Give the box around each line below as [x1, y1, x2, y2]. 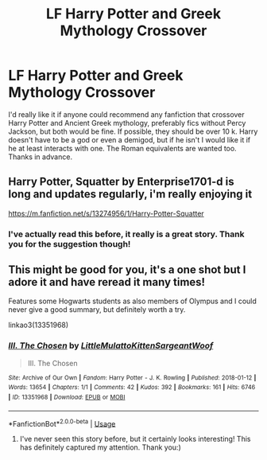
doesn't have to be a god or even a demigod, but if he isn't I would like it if [8, 134, 251, 144]
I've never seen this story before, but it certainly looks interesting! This [19, 435, 251, 444]
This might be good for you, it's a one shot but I [8, 263, 246, 277]
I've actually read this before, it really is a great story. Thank [8, 228, 245, 240]
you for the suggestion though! [8, 238, 131, 249]
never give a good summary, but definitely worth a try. [8, 305, 186, 314]
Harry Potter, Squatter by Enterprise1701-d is [8, 175, 234, 189]
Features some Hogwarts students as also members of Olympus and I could [8, 296, 257, 306]
